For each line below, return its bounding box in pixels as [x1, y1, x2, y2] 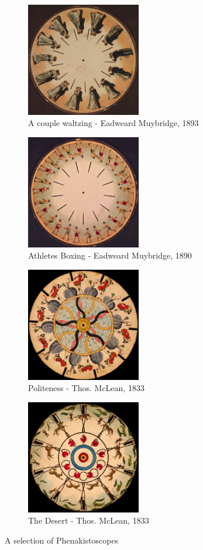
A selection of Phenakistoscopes [5, 534, 119, 546]
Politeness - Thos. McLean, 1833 [28, 382, 144, 394]
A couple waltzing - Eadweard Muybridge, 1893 [28, 117, 199, 129]
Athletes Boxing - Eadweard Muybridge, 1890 [28, 249, 192, 262]
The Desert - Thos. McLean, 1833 [28, 514, 149, 527]
